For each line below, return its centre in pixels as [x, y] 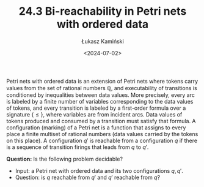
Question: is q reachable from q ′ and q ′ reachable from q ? [88, 177]
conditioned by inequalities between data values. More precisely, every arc [101, 95]
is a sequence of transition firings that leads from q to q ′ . [78, 147]
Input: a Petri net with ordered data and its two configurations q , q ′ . [99, 170]
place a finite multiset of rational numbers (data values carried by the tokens [102, 134]
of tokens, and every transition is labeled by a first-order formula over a [96, 108]
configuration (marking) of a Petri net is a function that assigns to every [96, 128]
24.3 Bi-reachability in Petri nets [103, 11]
